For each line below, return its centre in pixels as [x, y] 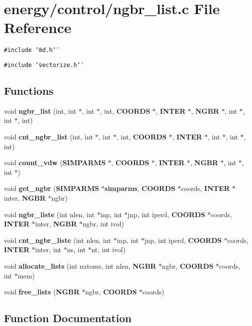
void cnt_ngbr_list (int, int [48, 137]
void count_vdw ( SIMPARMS [55, 163]
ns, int [76, 249]
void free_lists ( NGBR [42, 292]
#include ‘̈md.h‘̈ [30, 50]
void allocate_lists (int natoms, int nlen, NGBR [80, 266]
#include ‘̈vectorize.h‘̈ [42, 65]
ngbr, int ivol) [103, 224]
